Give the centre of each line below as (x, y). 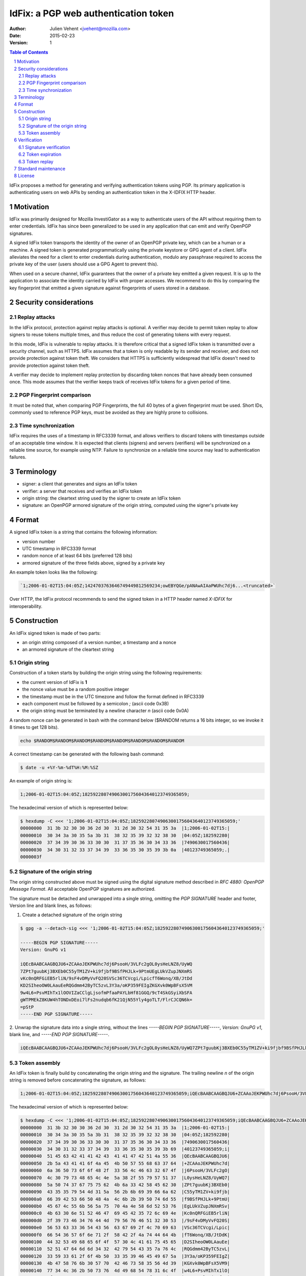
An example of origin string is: (41, 781)
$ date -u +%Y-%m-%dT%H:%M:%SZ (59, 768)
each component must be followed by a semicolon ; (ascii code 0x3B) (96, 703)
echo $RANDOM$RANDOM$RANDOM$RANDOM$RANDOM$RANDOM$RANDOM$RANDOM (102, 741)
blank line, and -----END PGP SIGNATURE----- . (59, 1035)
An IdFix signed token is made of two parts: (55, 633)
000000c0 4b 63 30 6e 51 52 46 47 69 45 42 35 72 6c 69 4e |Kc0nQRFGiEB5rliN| (125, 1213)
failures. (18, 457)
